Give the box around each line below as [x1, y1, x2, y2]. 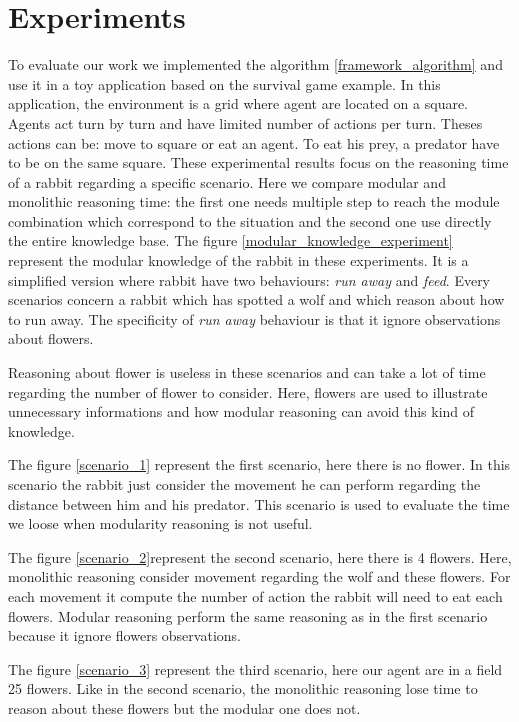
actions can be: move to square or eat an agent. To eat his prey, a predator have [8, 132, 500, 153]
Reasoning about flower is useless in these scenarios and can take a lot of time [8, 362, 486, 383]
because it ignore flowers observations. [8, 625, 241, 646]
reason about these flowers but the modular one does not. [8, 697, 361, 718]
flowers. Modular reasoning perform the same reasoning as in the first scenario [8, 605, 488, 626]
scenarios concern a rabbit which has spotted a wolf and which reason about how [8, 289, 505, 310]
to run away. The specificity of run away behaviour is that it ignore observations [8, 308, 501, 329]
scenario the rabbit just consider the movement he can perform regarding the [8, 474, 481, 494]
